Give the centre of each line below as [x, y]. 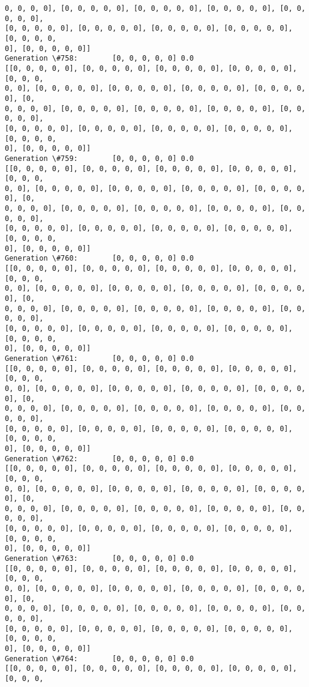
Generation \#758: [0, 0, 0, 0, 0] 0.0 [99, 59]
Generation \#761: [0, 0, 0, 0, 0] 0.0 [99, 358]
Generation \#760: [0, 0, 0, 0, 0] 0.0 [99, 259]
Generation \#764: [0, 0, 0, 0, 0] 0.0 [99, 658]
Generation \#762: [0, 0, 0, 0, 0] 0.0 [99, 459]
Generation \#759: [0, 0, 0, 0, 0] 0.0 [99, 158]
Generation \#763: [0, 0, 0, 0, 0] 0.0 [99, 559]
